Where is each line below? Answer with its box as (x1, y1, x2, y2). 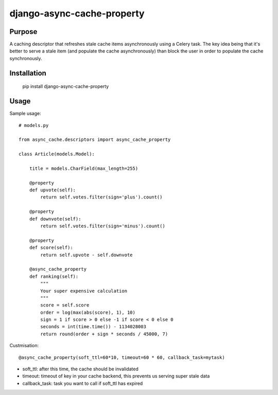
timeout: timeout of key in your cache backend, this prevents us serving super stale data (22, 373, 210, 379)
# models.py (19, 122, 49, 128)
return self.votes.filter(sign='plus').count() (40, 194, 163, 200)
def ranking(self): (29, 273, 79, 279)
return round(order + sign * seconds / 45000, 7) (40, 331, 168, 337)
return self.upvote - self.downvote (40, 252, 133, 258)
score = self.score (40, 302, 90, 308)
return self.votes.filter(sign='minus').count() (40, 223, 166, 229)
